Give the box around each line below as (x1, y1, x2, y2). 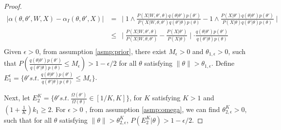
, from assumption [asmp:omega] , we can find (85, 104, 220, 114)
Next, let (4, 93, 30, 103)
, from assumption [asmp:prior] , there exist (38, 46, 167, 56)
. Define (211, 58, 235, 68)
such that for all (4, 114, 52, 125)
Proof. (4, 1, 22, 11)
